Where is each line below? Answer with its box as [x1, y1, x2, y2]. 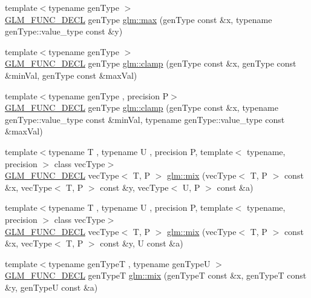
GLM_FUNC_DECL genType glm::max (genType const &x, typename [5, 13, 272, 25]
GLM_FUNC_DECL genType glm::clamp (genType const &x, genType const [5, 57, 296, 70]
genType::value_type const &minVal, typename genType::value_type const [5, 113, 285, 125]
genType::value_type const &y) [5, 25, 123, 38]
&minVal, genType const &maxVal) [5, 68, 137, 81]
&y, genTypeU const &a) [5, 280, 98, 293]
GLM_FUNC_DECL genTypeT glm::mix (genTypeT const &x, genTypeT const [5, 269, 307, 282]
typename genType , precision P [48, 89, 169, 102]
